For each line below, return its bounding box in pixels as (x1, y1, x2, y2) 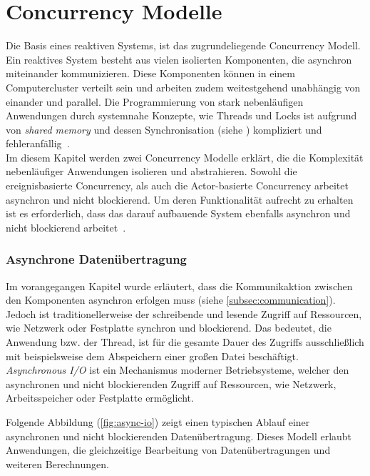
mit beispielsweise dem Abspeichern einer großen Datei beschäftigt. (6, 348, 299, 363)
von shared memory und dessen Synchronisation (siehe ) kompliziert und (6, 122, 322, 137)
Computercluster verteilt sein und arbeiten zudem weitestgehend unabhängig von (6, 79, 361, 94)
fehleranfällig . (6, 136, 70, 151)
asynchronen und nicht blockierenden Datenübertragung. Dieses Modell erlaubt (6, 428, 352, 443)
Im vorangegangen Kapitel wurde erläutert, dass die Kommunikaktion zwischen (6, 278, 353, 293)
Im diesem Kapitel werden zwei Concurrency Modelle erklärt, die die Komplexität (6, 149, 364, 164)
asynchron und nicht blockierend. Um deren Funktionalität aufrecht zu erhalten (6, 192, 354, 207)
